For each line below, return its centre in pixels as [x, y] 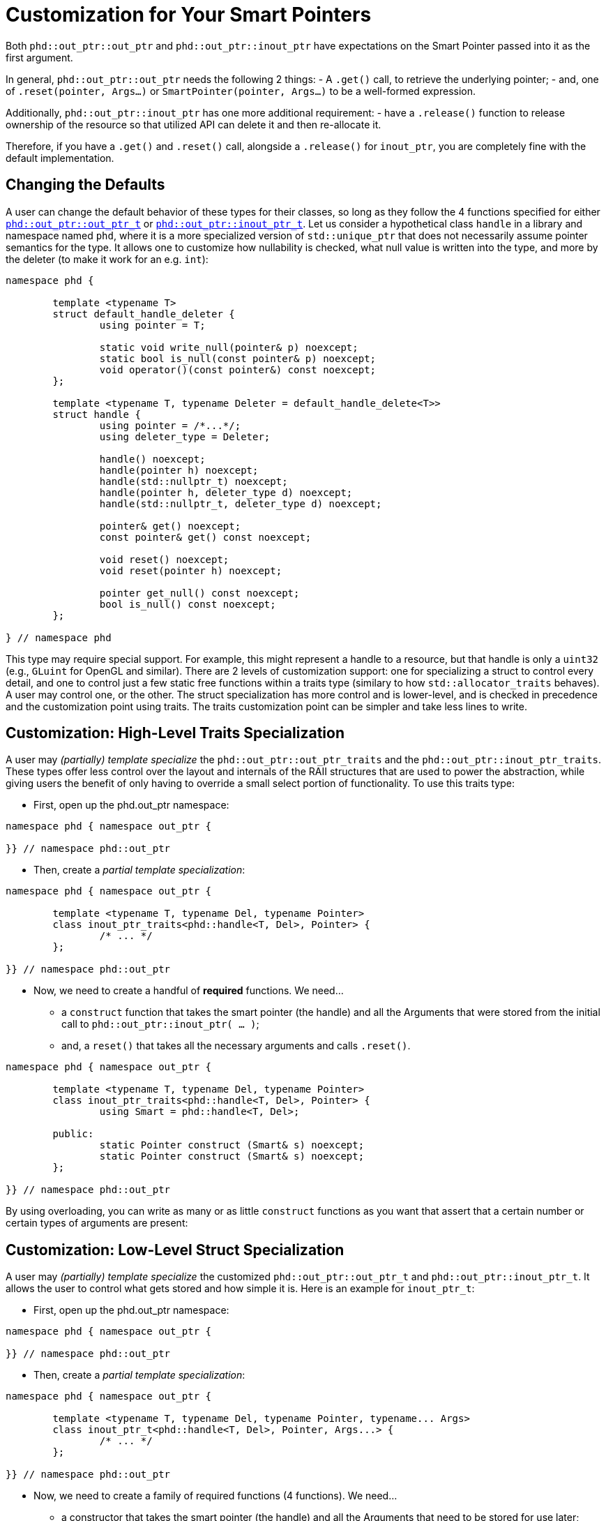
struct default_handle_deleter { [144, 314]
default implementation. [60, 158]
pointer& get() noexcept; [170, 526]
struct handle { [97, 414]
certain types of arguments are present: [97, 1223]
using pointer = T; [152, 325]
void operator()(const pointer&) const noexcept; [238, 369]
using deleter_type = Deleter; [185, 436]
